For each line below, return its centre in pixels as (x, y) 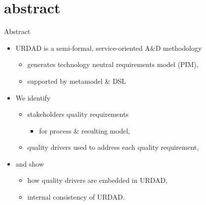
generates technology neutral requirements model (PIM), (113, 64)
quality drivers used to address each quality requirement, (113, 147)
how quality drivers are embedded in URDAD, (97, 180)
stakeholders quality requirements (78, 114)
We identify (33, 97)
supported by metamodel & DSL (77, 81)
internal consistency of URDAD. (76, 197)
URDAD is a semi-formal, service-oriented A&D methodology (109, 48)
